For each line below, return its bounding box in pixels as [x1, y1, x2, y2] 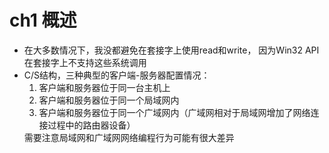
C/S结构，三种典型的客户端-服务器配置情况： [23, 69, 211, 81]
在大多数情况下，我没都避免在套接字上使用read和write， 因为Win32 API [23, 44, 320, 56]
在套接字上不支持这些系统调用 [23, 56, 147, 68]
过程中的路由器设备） [47, 119, 136, 131]
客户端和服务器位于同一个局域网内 [38, 94, 180, 106]
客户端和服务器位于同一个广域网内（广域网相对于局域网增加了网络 [38, 106, 311, 118]
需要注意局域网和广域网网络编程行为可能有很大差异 [23, 131, 235, 143]
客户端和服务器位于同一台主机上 [38, 81, 171, 93]
